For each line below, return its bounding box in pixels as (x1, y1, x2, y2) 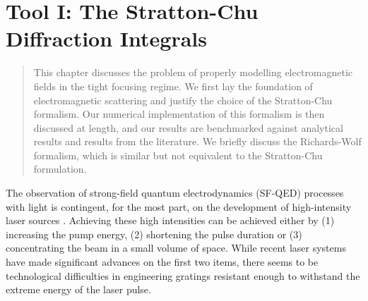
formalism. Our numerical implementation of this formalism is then (33, 106, 325, 121)
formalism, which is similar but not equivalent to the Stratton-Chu (33, 147, 323, 162)
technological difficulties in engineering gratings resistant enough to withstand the (6, 268, 360, 283)
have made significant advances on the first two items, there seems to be (6, 254, 319, 269)
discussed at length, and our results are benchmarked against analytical (33, 120, 343, 135)
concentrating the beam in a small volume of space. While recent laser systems (6, 240, 346, 255)
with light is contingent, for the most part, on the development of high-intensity (6, 199, 352, 214)
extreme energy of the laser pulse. (6, 282, 151, 297)
